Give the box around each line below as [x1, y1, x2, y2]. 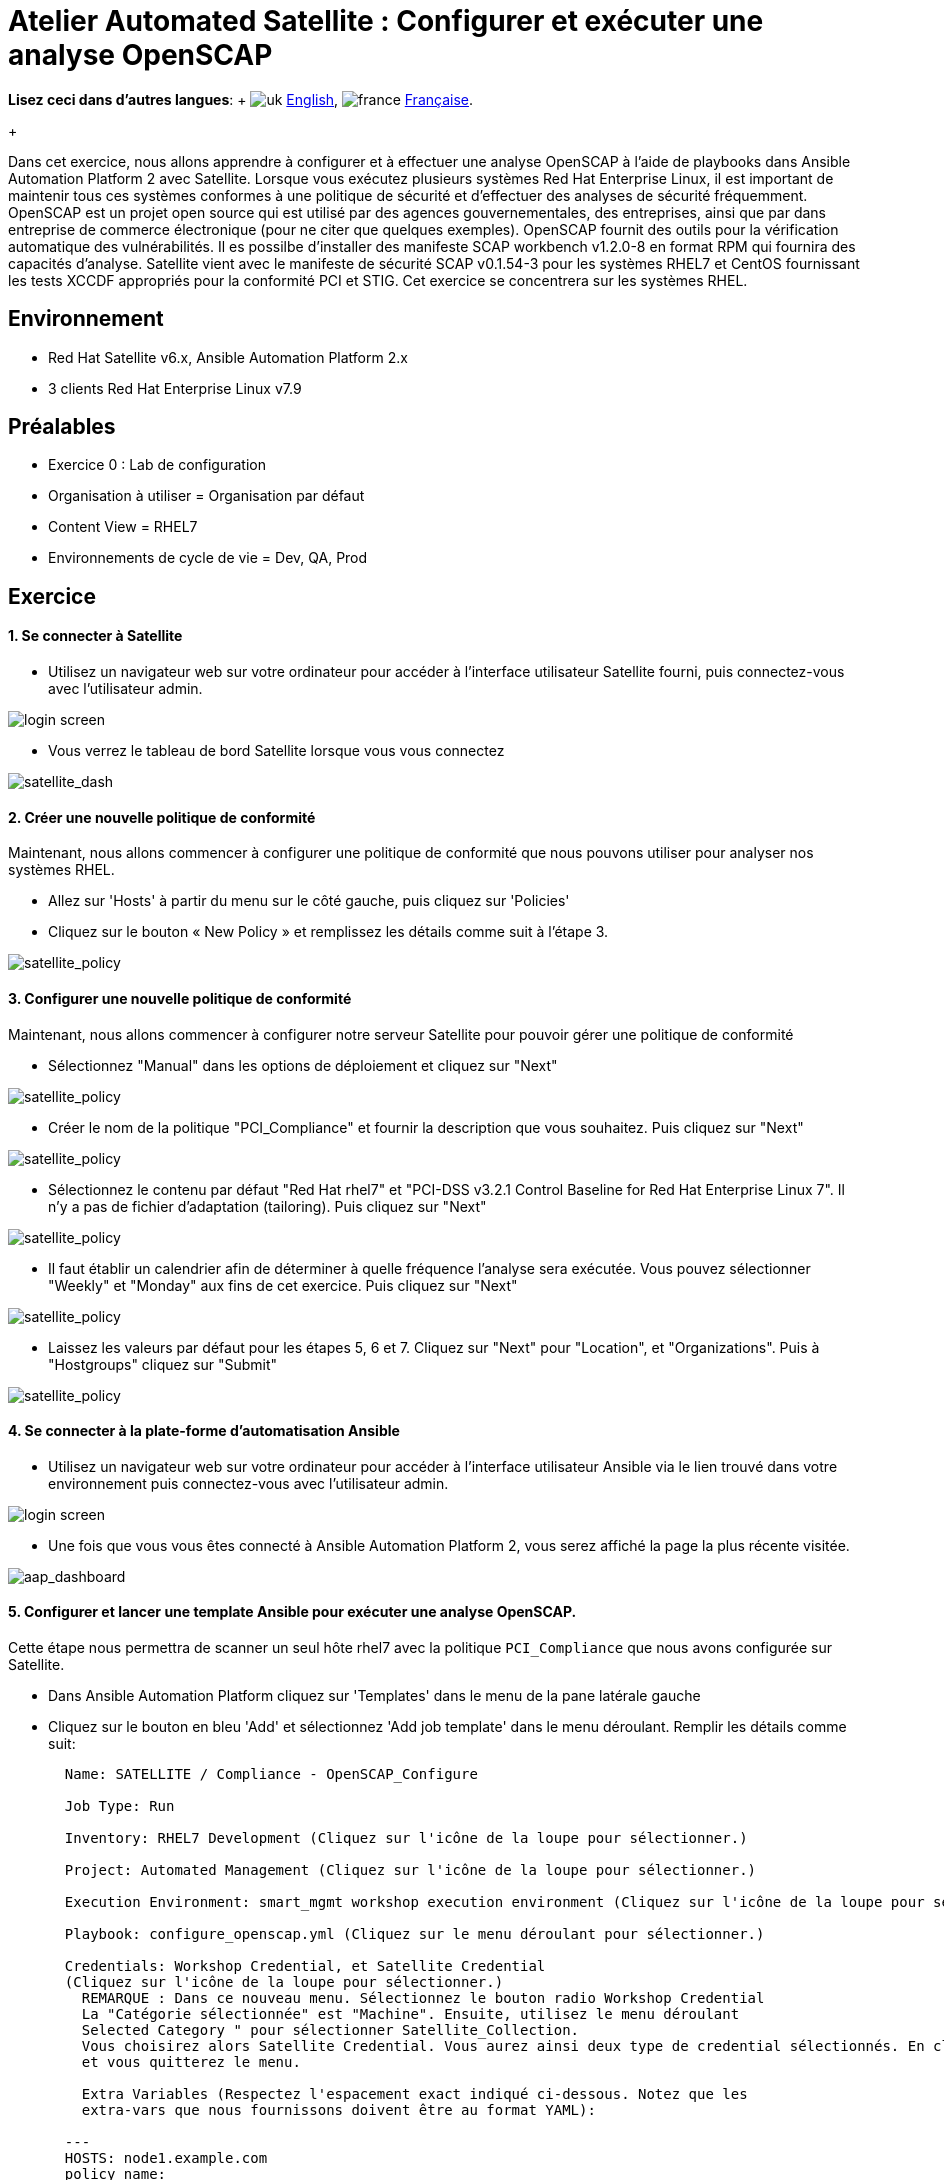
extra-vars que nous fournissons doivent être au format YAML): [81, 2101, 596, 2118]
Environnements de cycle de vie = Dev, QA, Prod [48, 549, 368, 567]
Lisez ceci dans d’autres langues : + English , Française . [8, 90, 474, 108]
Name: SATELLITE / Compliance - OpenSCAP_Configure [64, 1765, 478, 1782]
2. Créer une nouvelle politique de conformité [8, 808, 316, 826]
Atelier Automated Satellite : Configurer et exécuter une [8, 4, 764, 38]
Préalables [8, 414, 116, 440]
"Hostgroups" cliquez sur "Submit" [48, 1355, 278, 1373]
